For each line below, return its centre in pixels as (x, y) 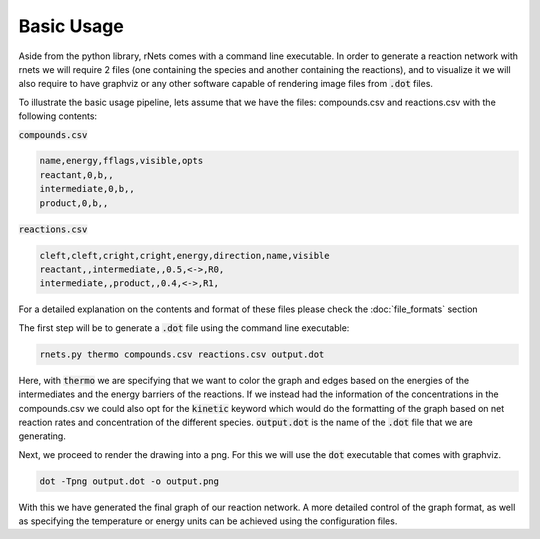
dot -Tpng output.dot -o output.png (129, 481)
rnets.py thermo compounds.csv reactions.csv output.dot (182, 354)
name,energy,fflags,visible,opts (121, 161)
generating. (42, 436)
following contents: (58, 116)
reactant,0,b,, (76, 174)
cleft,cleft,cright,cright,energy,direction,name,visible (184, 255)
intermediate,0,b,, (87, 189)
